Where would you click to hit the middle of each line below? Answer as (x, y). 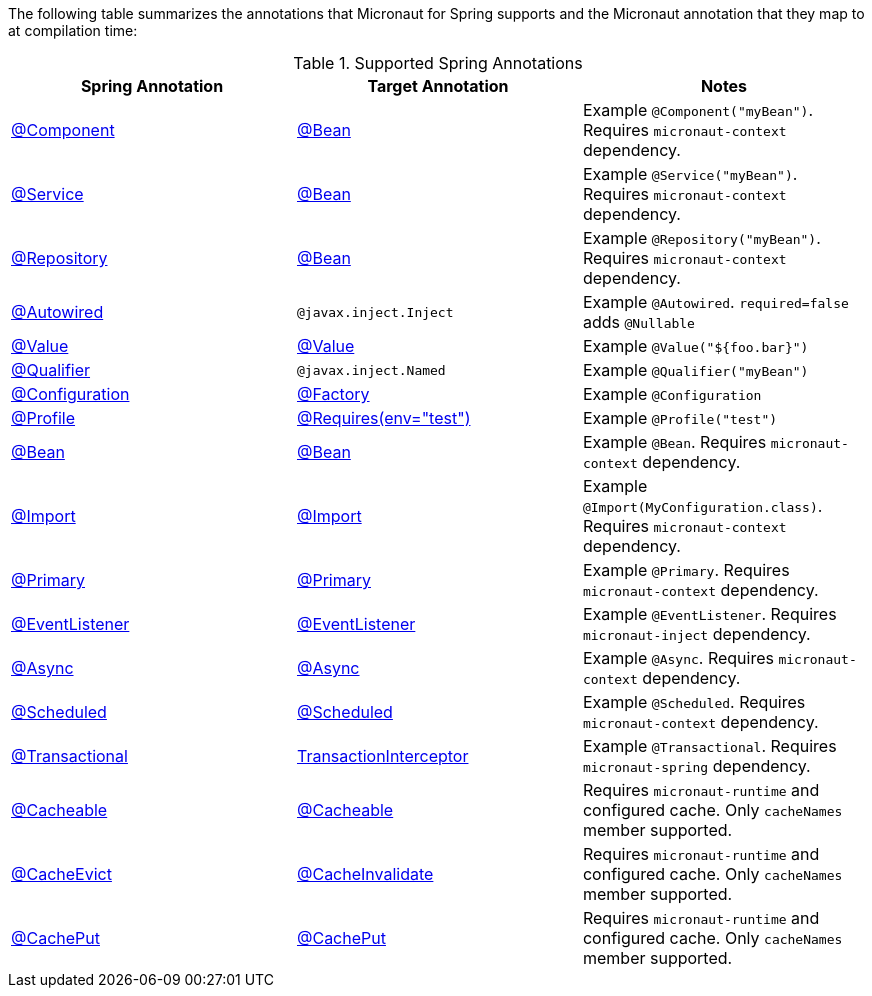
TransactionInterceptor (382, 756)
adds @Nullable (638, 322)
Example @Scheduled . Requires (694, 702)
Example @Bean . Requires (674, 442)
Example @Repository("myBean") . (701, 238)
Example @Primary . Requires (686, 570)
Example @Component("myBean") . (697, 110)
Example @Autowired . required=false (715, 302)
